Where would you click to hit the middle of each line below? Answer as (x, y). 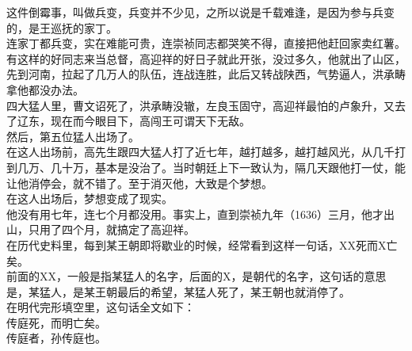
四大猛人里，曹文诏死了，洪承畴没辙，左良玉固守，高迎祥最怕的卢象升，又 (200, 105)
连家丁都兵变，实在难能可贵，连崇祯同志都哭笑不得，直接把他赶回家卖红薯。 (206, 43)
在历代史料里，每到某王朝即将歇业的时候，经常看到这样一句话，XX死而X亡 (202, 244)
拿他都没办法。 (45, 89)
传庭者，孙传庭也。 (56, 338)
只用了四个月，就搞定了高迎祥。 (111, 229)
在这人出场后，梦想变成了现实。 (90, 198)
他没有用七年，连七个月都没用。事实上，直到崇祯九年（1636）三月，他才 (195, 214)
